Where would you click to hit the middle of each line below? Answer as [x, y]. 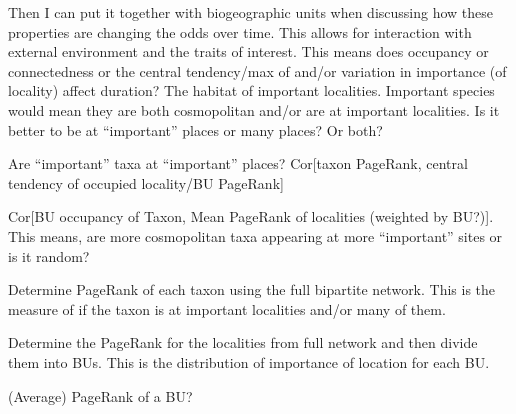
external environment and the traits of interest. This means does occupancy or [248, 51]
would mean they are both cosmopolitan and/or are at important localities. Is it [254, 109]
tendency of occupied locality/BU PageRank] [146, 182]
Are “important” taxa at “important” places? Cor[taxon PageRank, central [238, 163]
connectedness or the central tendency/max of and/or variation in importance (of [257, 70]
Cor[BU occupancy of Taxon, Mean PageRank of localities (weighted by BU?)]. [251, 216]
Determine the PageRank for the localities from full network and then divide [243, 342]
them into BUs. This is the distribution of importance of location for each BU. [249, 361]
